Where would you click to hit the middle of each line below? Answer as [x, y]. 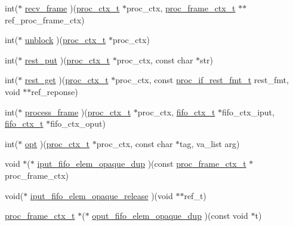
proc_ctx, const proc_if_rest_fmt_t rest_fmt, [202, 80]
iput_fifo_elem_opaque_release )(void [101, 195]
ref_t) [195, 195]
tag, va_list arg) [210, 143]
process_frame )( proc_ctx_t [78, 112]
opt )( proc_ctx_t [57, 143]
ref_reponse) [55, 91]
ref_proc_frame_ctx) [45, 19]
